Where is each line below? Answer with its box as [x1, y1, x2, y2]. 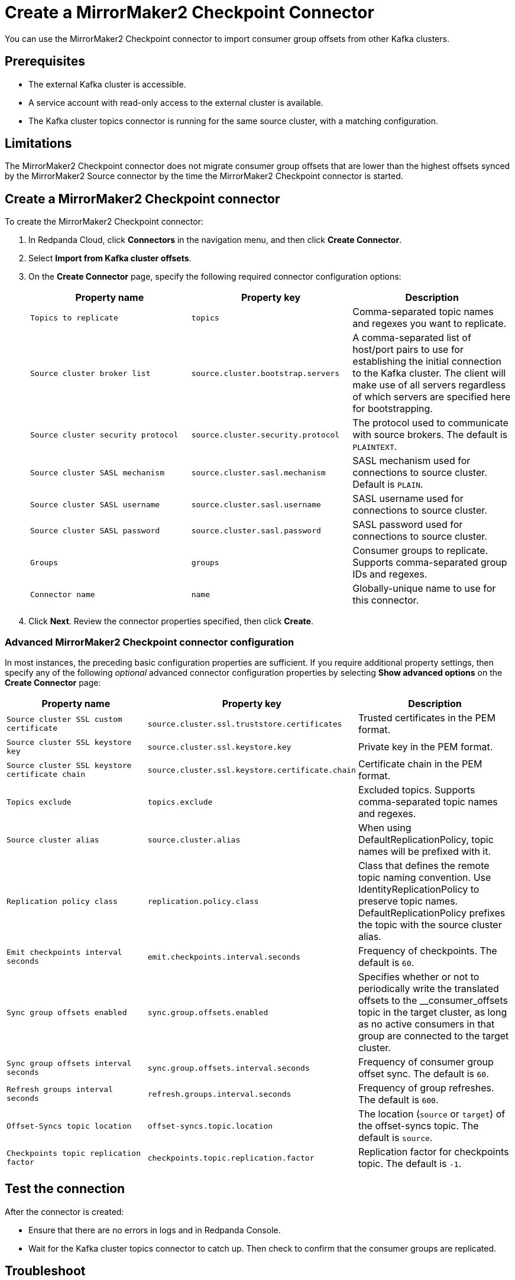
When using [358, 822, 412, 834]
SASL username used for [352, 492, 464, 505]
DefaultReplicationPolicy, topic [358, 834, 494, 846]
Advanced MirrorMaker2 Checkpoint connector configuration [5, 636, 294, 648]
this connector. [352, 594, 419, 607]
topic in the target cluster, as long [358, 1006, 507, 1019]
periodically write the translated [358, 983, 499, 995]
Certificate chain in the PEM [358, 758, 482, 770]
